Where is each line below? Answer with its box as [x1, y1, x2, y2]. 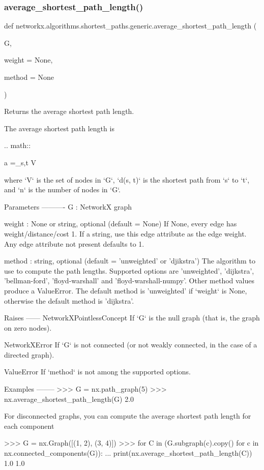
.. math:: [4, 140, 31, 151]
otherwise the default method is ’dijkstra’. [4, 295, 134, 306]
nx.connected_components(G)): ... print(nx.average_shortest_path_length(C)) [4, 448, 252, 458]
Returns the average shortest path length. [4, 106, 134, 116]
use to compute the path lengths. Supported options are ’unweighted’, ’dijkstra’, [4, 265, 254, 276]
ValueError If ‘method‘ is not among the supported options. [4, 366, 191, 377]
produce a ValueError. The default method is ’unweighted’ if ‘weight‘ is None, [4, 285, 247, 296]
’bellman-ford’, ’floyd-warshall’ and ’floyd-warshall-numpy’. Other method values [4, 275, 255, 286]
